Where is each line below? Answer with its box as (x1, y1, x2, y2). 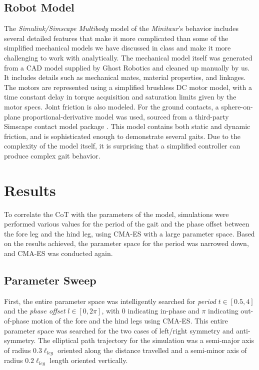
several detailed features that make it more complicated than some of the (4, 32, 228, 43)
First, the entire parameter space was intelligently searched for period (4, 295, 216, 306)
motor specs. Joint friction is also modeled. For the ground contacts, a (4, 101, 219, 111)
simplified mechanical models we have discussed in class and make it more (4, 42, 231, 53)
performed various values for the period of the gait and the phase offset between (4, 218, 249, 229)
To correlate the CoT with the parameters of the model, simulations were (4, 208, 229, 219)
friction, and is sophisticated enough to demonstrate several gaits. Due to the (4, 130, 240, 141)
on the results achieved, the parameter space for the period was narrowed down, (4, 238, 249, 248)
